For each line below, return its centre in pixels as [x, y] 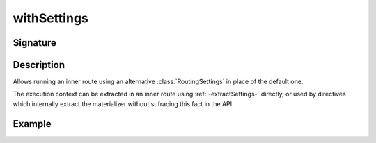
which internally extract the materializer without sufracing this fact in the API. [123, 103]
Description [39, 65]
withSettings [50, 18]
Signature [35, 43]
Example [32, 124]
